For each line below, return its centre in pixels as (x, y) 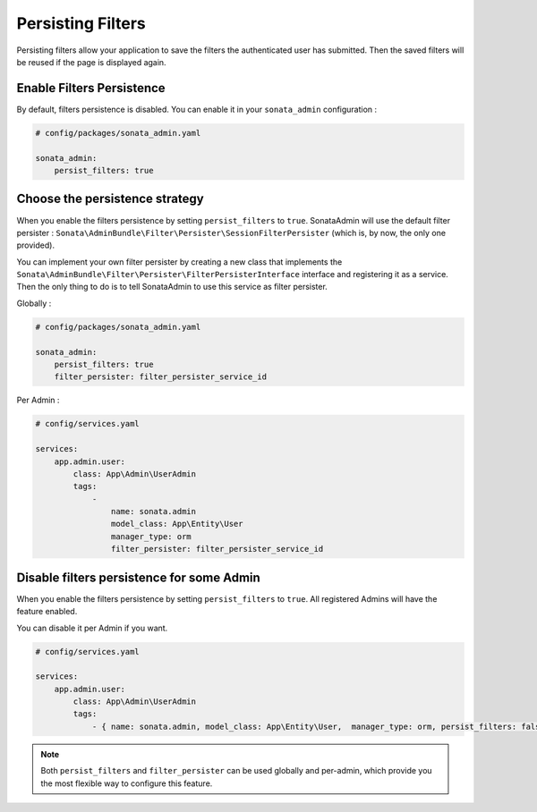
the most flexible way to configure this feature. (127, 783)
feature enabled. (47, 612)
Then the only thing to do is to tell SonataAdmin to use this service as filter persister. (172, 287)
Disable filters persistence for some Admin (139, 577)
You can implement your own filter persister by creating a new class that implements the (179, 262)
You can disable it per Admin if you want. (92, 628)
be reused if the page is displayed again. (91, 62)
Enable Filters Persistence (91, 88)
